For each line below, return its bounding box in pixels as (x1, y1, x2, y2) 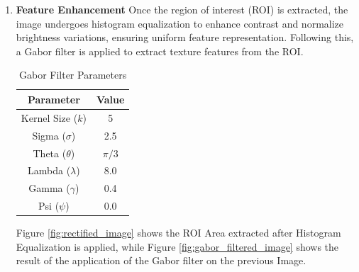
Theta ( (33, 145, 67, 160)
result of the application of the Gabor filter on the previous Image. (16, 253, 306, 268)
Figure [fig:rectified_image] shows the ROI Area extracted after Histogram (16, 225, 341, 240)
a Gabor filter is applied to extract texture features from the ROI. (16, 43, 304, 58)
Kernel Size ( (21, 110, 78, 125)
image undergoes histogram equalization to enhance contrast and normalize (16, 16, 344, 30)
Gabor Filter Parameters (18, 67, 127, 82)
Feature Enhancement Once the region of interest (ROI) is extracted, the (16, 2, 348, 16)
